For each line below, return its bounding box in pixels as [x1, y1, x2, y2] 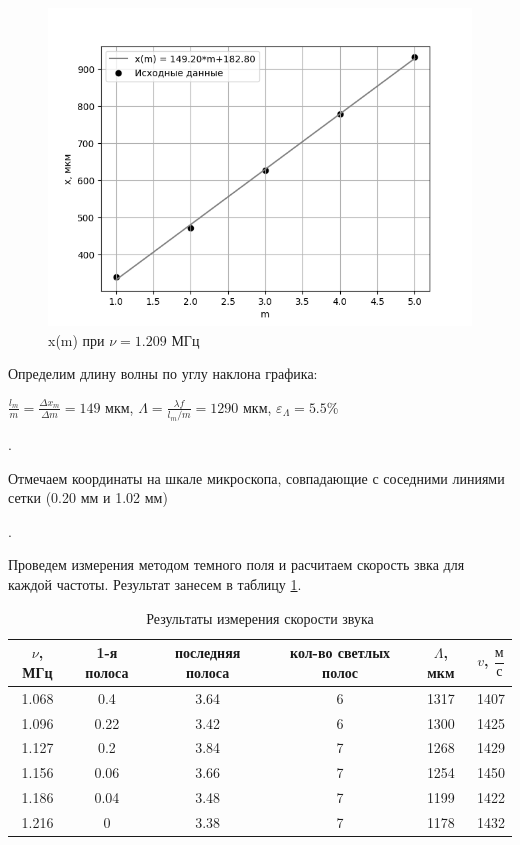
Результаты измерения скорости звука [146, 607, 374, 628]
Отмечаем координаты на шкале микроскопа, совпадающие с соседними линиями [8, 467, 505, 488]
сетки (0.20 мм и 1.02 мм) [8, 487, 168, 508]
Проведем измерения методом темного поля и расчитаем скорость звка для [8, 554, 465, 575]
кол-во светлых [290, 642, 391, 663]
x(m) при [48, 329, 105, 350]
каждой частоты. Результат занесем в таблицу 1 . [8, 574, 302, 595]
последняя [174, 642, 241, 663]
